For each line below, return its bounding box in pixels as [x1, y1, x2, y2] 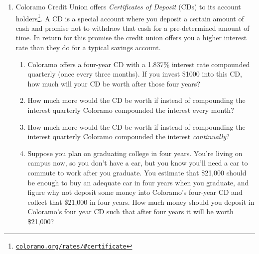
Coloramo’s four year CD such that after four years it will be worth [27, 206, 234, 217]
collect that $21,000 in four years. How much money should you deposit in [27, 196, 255, 207]
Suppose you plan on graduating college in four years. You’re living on [27, 148, 243, 158]
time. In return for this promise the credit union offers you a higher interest [15, 32, 247, 43]
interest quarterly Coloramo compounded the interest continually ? [27, 131, 230, 142]
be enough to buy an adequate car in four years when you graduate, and [27, 177, 249, 187]
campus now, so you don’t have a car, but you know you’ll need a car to [27, 158, 248, 168]
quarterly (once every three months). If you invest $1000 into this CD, [27, 69, 242, 79]
